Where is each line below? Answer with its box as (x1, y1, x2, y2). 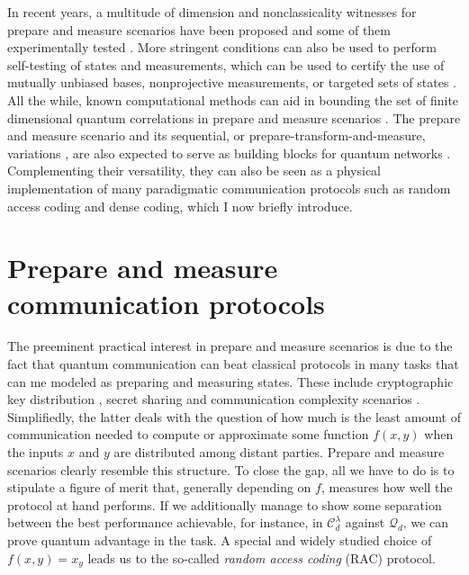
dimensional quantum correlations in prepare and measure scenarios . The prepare (7, 108, 461, 127)
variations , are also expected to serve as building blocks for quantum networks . (7, 143, 451, 162)
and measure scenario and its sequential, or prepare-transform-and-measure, (7, 126, 426, 145)
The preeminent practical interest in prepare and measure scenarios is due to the (7, 337, 453, 355)
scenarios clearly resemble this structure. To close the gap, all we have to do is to (7, 460, 455, 479)
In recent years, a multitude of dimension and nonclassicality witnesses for (7, 3, 417, 21)
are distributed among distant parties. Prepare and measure (113, 443, 445, 461)
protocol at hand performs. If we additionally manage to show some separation (7, 495, 442, 514)
